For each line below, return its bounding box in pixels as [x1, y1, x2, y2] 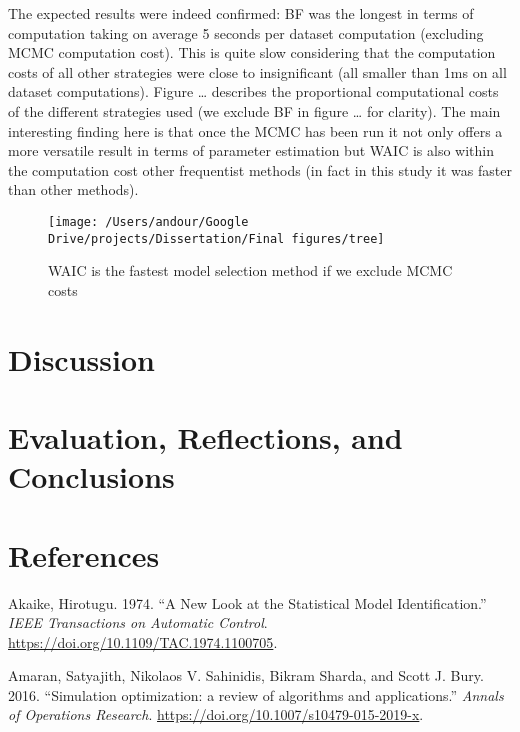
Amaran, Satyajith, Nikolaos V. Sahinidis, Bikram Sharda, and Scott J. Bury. [8, 665, 484, 686]
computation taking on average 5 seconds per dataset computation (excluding [8, 22, 484, 43]
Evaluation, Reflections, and [8, 417, 403, 457]
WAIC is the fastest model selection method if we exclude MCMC [48, 260, 453, 281]
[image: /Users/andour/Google [48, 214, 249, 229]
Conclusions [8, 456, 175, 497]
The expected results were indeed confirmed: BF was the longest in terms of [8, 3, 474, 23]
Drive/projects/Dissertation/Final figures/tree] [48, 231, 385, 246]
